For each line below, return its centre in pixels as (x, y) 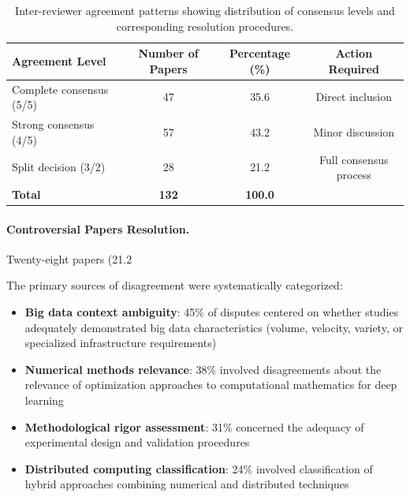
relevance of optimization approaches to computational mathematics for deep (211, 385)
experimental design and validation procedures (137, 442)
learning (44, 400)
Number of (168, 53)
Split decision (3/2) (59, 167)
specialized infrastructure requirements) (121, 343)
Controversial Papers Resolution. (98, 228)
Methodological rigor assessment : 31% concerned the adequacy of (194, 426)
